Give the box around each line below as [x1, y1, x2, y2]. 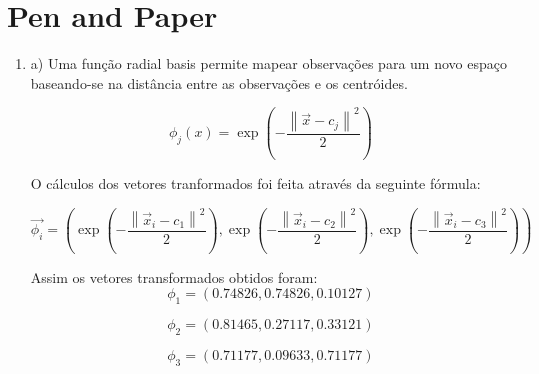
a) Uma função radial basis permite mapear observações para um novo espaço [30, 53, 507, 74]
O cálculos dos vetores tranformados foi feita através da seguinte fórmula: [30, 173, 481, 194]
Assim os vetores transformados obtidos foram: [30, 266, 318, 287]
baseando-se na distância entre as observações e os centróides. [30, 72, 408, 93]
